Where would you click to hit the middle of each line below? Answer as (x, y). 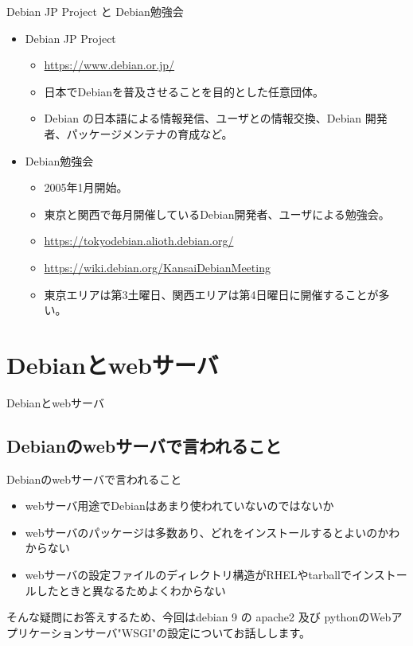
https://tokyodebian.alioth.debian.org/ (139, 241)
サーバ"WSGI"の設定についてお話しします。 (197, 632)
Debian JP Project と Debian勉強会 (95, 11)
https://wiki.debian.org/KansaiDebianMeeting (157, 267)
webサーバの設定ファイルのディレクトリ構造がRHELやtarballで (188, 575)
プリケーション (45, 632)
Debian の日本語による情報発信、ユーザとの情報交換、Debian (203, 118)
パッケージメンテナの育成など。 (150, 133)
